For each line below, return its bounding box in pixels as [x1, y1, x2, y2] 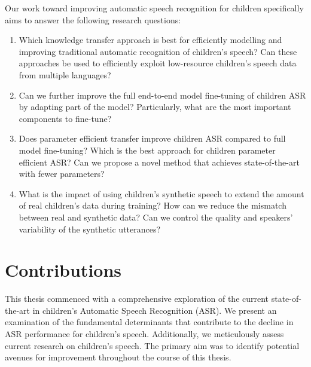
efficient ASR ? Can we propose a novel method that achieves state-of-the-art [19, 155, 300, 168]
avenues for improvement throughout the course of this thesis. [5, 351, 231, 363]
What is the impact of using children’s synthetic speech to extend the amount [19, 187, 304, 200]
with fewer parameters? [19, 167, 105, 180]
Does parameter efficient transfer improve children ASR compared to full [19, 132, 286, 145]
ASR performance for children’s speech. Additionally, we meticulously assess [5, 328, 284, 340]
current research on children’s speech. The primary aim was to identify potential [5, 339, 300, 351]
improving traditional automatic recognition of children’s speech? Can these [19, 45, 297, 57]
